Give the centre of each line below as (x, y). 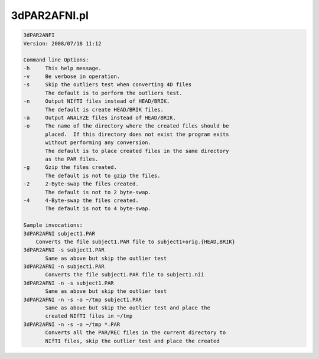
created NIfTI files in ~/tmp (89, 316)
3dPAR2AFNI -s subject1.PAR (64, 250)
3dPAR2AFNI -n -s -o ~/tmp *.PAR (72, 324)
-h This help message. (62, 68)
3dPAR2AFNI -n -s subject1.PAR (69, 283)
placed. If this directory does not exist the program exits (137, 134)
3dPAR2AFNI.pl (50, 15)
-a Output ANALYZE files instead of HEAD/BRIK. (100, 118)
